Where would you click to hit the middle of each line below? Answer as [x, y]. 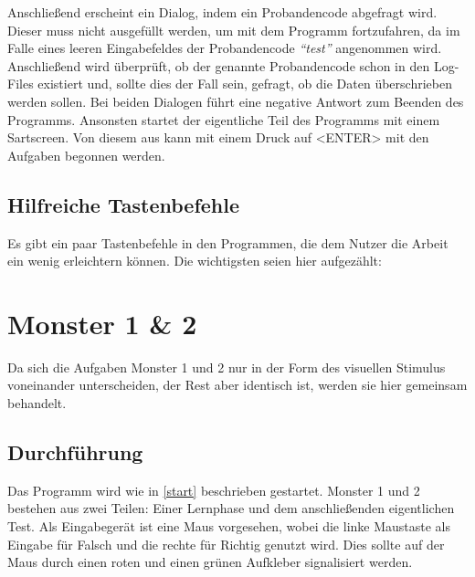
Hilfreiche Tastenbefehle [124, 204]
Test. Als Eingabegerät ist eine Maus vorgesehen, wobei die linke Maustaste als [229, 526]
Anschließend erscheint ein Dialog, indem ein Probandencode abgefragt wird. [222, 12]
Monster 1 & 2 [102, 323]
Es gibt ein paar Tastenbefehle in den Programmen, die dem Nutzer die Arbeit [228, 242]
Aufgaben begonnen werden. [86, 155]
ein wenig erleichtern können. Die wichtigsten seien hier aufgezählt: [195, 261]
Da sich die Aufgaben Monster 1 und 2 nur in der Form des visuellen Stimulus [227, 367]
